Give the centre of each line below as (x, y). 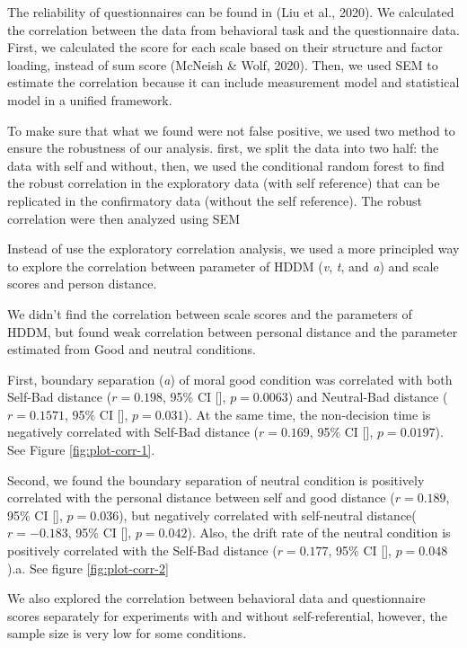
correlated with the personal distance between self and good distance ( (201, 497)
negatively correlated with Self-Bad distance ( (133, 432)
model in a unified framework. (90, 99)
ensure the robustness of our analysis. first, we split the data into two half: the (223, 148)
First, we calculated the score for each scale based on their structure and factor (225, 47)
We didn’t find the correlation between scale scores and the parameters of (210, 313)
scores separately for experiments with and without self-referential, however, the (227, 615)
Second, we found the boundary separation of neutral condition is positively (216, 479)
